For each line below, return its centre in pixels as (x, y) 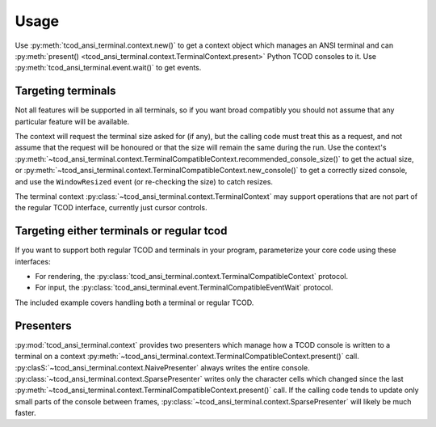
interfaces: (33, 261)
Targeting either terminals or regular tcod (121, 231)
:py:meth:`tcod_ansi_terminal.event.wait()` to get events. (108, 68)
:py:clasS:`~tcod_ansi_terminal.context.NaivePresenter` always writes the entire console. (162, 367)
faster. (25, 413)
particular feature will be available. (72, 121)
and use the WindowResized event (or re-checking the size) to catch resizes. (144, 181)
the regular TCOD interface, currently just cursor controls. (111, 208)
